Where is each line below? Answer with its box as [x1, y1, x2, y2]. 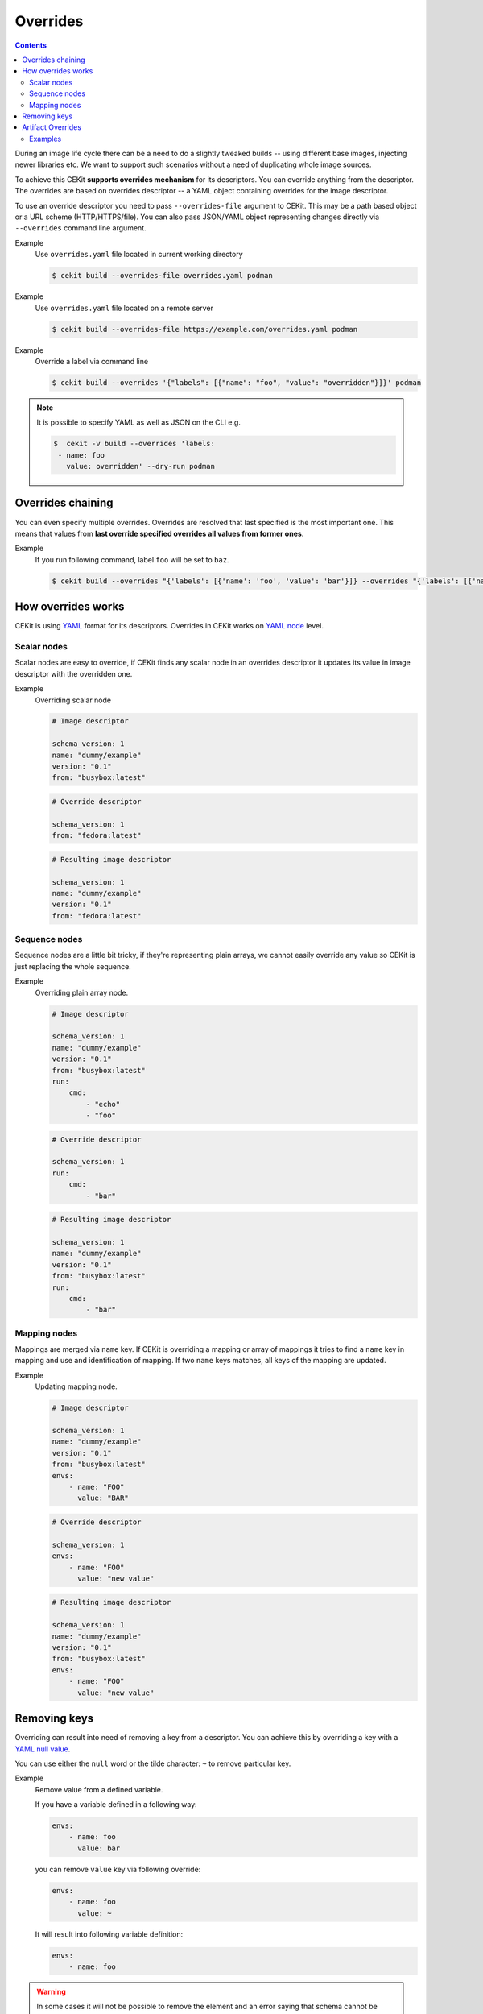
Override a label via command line [35, 356, 149, 366]
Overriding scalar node [35, 695, 112, 705]
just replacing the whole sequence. [14, 961, 132, 971]
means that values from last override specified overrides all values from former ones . [14, 528, 304, 538]
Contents [14, 40, 47, 50]
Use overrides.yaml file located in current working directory [35, 250, 243, 259]
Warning [36, 1987, 66, 1996]
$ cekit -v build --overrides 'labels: [53, 439, 215, 449]
